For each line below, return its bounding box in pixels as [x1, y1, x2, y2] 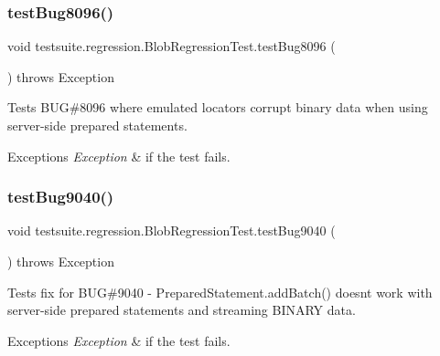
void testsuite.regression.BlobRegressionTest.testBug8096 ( [7, 37, 336, 56]
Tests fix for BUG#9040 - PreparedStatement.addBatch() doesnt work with [7, 282, 433, 301]
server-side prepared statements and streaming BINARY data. [7, 300, 356, 319]
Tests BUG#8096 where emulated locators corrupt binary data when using [7, 98, 428, 117]
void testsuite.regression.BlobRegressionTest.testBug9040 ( [7, 221, 336, 240]
